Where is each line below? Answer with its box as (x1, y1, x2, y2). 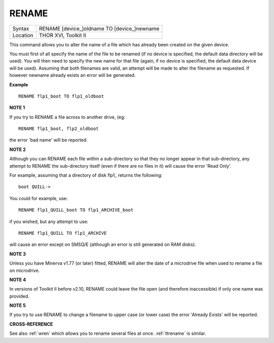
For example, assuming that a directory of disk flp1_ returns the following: (9, 172, 162, 178)
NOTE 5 (9, 302, 26, 308)
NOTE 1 (9, 105, 25, 111)
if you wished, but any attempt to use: (9, 219, 89, 225)
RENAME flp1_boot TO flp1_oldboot (18, 93, 104, 99)
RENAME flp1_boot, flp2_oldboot (18, 126, 99, 132)
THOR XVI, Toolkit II (39, 32, 86, 39)
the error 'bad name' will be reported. (9, 137, 88, 143)
